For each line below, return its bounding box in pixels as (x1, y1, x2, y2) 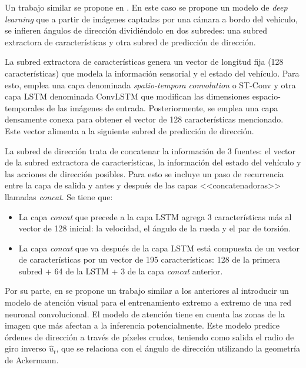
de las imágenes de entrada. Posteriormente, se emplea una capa (46, 101, 278, 114)
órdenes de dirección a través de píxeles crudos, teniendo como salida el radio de (5, 330, 294, 343)
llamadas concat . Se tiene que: (5, 190, 113, 203)
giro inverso (5, 342, 46, 354)
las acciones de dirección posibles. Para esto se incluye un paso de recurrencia (5, 167, 284, 180)
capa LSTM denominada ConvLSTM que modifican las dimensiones (5, 90, 250, 102)
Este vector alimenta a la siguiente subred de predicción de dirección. (5, 124, 254, 137)
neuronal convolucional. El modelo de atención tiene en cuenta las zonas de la (5, 307, 285, 320)
